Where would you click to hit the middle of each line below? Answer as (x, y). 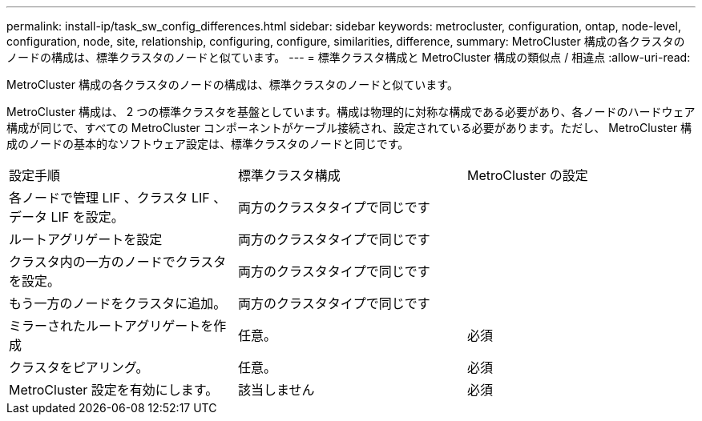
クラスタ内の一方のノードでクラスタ (118, 262)
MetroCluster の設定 (527, 175)
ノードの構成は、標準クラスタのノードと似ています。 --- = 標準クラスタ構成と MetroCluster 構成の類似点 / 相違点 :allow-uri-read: (349, 57)
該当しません (276, 390)
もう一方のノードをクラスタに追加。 (118, 303)
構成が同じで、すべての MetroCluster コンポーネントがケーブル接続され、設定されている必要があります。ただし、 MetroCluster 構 (349, 128)
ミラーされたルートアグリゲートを (111, 326)
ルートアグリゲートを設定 (86, 239)
